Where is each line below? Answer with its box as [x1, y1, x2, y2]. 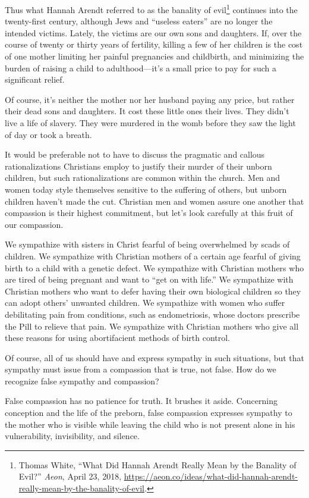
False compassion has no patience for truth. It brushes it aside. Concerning [5, 394, 278, 407]
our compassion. [5, 218, 64, 230]
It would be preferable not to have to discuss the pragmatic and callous [5, 148, 265, 161]
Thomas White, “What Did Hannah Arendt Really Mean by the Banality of [18, 458, 297, 471]
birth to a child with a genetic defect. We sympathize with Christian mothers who [5, 261, 304, 274]
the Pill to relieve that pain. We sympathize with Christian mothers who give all [5, 320, 299, 332]
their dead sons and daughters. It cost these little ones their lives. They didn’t [5, 105, 289, 117]
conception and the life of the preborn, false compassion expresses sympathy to [5, 406, 292, 419]
